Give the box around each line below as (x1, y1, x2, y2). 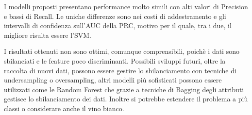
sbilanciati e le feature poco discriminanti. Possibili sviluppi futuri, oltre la (4, 55, 226, 66)
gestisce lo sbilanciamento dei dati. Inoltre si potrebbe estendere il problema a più (4, 94, 248, 104)
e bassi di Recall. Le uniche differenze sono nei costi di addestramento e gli (4, 11, 226, 21)
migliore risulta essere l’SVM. (4, 30, 92, 40)
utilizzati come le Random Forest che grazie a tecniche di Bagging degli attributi (4, 84, 244, 94)
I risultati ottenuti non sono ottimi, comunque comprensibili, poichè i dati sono (4, 46, 239, 56)
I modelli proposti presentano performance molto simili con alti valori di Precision (4, 1, 248, 11)
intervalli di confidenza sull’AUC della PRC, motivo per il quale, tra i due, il (4, 20, 232, 31)
